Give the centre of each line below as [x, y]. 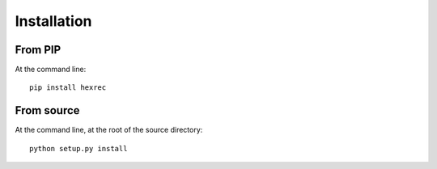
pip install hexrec [68, 88]
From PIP [38, 50]
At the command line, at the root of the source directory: [109, 130]
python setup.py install [78, 148]
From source [47, 110]
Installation [53, 21]
